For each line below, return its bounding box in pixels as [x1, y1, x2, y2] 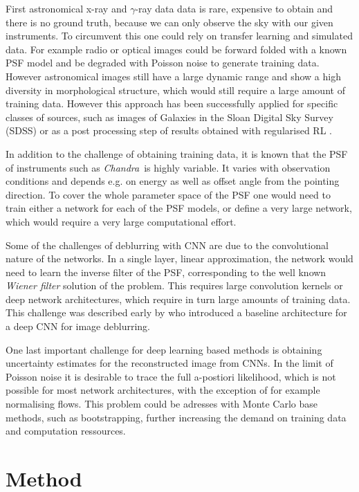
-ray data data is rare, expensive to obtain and [135, 1, 333, 15]
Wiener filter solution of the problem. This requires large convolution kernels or [6, 278, 343, 293]
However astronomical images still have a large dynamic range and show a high [6, 69, 341, 83]
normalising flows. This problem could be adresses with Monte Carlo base [6, 397, 318, 411]
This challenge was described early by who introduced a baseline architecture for [6, 305, 347, 320]
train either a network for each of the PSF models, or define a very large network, [6, 201, 352, 215]
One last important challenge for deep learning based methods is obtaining [6, 342, 322, 356]
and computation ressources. [6, 423, 126, 438]
